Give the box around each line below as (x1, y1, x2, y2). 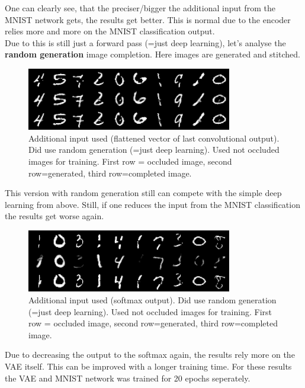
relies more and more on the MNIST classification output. (5, 25, 215, 37)
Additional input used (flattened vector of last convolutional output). (28, 132, 280, 144)
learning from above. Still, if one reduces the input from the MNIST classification (5, 198, 300, 210)
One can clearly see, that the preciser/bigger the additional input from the (5, 2, 275, 14)
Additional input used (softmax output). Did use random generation (28, 293, 277, 306)
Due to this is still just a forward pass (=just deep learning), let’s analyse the (5, 36, 286, 49)
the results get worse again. (5, 210, 104, 222)
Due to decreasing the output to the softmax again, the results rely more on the (5, 348, 295, 361)
